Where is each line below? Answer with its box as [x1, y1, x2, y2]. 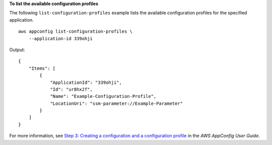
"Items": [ [28, 65, 56, 71]
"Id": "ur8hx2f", [50, 86, 93, 92]
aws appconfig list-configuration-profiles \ [18, 29, 133, 35]
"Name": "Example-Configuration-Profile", [50, 93, 157, 99]
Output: [9, 47, 25, 53]
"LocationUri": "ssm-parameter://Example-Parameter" [50, 100, 183, 106]
